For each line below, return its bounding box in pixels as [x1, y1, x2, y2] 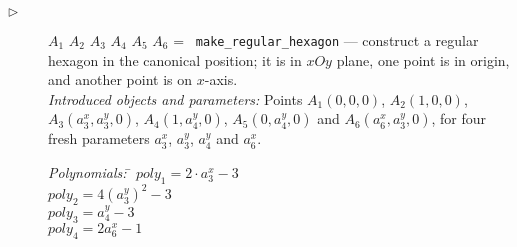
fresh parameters [48, 128, 150, 149]
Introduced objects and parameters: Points [48, 88, 303, 109]
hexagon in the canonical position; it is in [48, 49, 302, 70]
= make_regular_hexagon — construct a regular [173, 30, 479, 50]
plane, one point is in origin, [336, 49, 510, 70]
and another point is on [48, 69, 193, 90]
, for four [431, 108, 487, 129]
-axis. [204, 69, 238, 90]
